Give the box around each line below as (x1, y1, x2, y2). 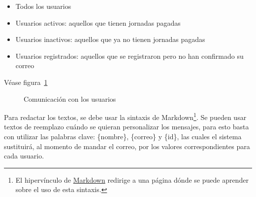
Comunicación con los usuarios (24, 93, 116, 104)
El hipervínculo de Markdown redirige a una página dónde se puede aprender (15, 174, 249, 185)
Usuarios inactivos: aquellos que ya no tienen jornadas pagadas (15, 34, 205, 44)
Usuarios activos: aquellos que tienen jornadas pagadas (15, 17, 181, 28)
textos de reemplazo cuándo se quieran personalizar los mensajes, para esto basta (4, 121, 249, 132)
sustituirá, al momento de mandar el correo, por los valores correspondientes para (4, 141, 250, 151)
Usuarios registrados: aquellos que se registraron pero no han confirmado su (15, 50, 244, 61)
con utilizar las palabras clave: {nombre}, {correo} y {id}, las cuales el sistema (4, 131, 242, 141)
